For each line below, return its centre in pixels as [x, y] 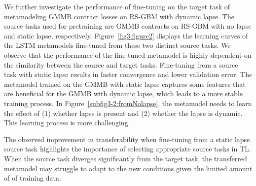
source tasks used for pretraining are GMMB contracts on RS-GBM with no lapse [128, 26]
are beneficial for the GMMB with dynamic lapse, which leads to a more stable [124, 93]
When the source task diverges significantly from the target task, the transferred [126, 158]
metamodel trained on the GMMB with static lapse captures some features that [125, 84]
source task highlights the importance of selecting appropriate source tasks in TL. [128, 149]
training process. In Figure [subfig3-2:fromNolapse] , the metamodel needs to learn [128, 103]
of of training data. [33, 178]
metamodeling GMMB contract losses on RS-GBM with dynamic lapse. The [119, 16]
